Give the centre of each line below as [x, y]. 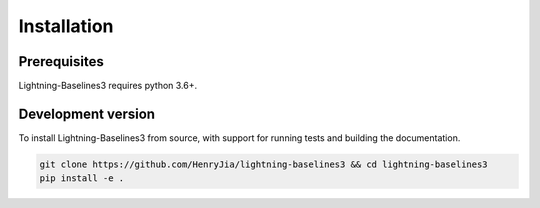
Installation [66, 26]
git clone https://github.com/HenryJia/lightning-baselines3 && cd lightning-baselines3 [264, 164]
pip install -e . [82, 178]
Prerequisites [61, 61]
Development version [86, 113]
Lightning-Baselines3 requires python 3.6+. [108, 86]
